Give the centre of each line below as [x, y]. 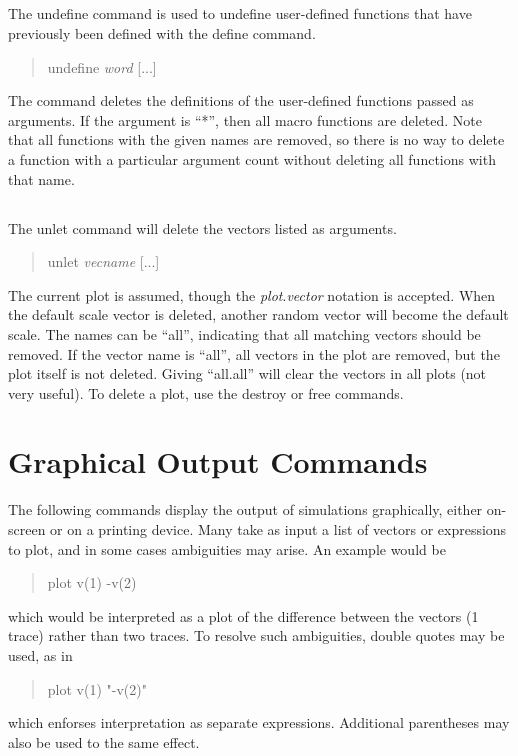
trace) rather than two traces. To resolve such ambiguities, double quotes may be [256, 635]
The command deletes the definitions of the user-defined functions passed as [241, 100]
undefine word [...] [102, 66]
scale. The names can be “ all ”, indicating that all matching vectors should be [244, 333]
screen [27, 529]
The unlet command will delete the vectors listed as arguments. [202, 227]
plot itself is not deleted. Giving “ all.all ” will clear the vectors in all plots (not [247, 373]
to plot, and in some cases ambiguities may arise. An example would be [227, 548]
